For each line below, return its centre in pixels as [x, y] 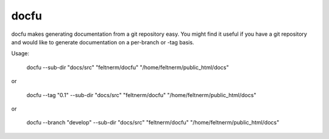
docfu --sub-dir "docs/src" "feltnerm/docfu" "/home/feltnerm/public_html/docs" [128, 67]
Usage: [20, 53]
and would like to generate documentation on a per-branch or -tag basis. [103, 42]
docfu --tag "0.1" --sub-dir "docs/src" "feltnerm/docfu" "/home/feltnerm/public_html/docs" [141, 95]
